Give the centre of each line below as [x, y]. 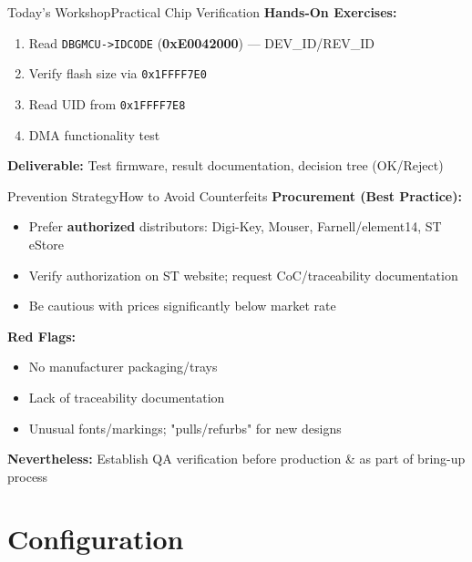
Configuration [96, 539]
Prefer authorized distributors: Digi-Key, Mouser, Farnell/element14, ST [235, 226]
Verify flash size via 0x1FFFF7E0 [118, 73]
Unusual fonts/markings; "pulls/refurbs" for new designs [185, 428]
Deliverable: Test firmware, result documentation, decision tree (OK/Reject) [226, 165]
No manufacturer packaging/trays [123, 367]
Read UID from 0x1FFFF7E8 [107, 103]
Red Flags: [42, 336]
